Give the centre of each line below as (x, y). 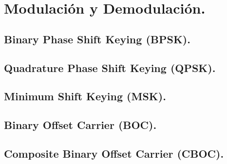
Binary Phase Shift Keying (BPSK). (97, 39)
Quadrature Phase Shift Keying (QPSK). (110, 67)
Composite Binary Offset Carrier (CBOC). (114, 153)
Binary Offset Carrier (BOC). (80, 125)
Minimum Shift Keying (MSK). (85, 96)
